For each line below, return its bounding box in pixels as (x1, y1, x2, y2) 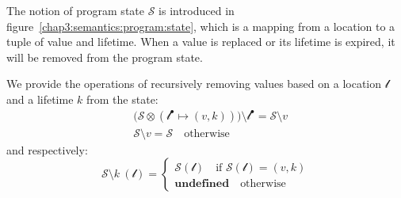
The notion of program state (6, 2, 144, 18)
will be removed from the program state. (6, 48, 203, 65)
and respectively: (6, 141, 88, 158)
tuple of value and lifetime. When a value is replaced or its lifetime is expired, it (6, 33, 395, 50)
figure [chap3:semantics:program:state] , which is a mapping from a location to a (6, 17, 395, 34)
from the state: (86, 90, 158, 107)
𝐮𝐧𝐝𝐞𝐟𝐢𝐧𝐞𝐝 (174, 177, 230, 189)
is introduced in (158, 2, 235, 18)
